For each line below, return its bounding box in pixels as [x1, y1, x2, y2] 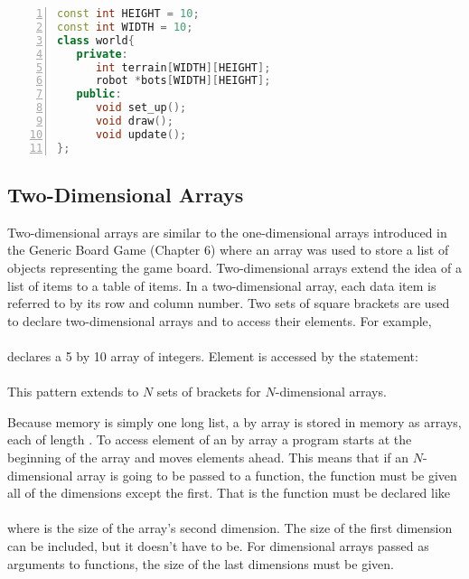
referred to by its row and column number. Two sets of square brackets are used [7, 294, 450, 313]
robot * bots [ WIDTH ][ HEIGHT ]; [95, 74, 271, 88]
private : [76, 47, 128, 61]
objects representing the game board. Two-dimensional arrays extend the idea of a [7, 258, 462, 277]
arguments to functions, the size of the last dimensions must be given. [7, 554, 394, 573]
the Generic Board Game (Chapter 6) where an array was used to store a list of [7, 240, 449, 259]
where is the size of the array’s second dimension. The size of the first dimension [7, 518, 453, 537]
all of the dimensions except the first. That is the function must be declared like [7, 483, 451, 502]
